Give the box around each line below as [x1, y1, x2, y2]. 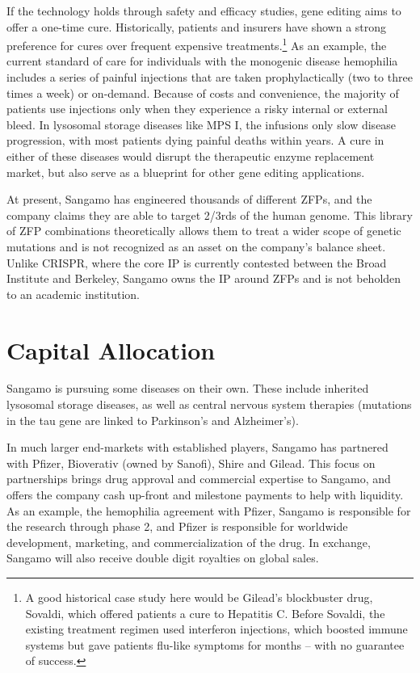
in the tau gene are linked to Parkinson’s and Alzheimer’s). [6, 411, 299, 428]
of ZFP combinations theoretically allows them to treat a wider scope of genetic [6, 222, 401, 239]
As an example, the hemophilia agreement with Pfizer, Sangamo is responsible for [6, 502, 411, 519]
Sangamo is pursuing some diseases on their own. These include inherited [6, 380, 369, 397]
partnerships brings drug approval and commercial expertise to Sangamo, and [6, 470, 391, 487]
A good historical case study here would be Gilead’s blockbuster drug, [25, 589, 373, 605]
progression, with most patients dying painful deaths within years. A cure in [6, 132, 384, 149]
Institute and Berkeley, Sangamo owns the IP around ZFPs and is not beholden [6, 270, 401, 287]
